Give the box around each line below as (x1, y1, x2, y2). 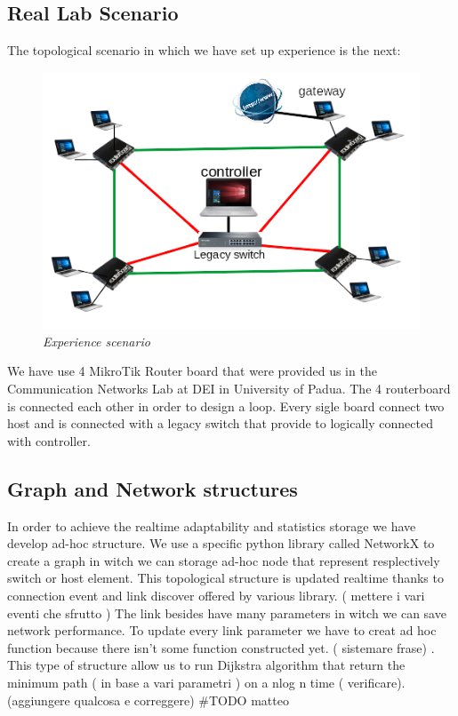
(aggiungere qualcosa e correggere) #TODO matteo (7, 690, 289, 709)
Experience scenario (43, 331, 150, 350)
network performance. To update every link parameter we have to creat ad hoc (7, 621, 437, 640)
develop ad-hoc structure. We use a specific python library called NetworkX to (7, 534, 435, 553)
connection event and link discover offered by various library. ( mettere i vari (7, 585, 425, 604)
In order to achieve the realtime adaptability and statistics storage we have (7, 516, 416, 535)
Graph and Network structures (7, 474, 298, 502)
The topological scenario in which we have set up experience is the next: (7, 41, 401, 60)
